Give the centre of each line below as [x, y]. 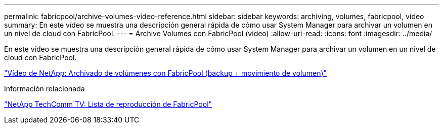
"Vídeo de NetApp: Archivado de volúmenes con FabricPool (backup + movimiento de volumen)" [166, 73]
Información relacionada [45, 89]
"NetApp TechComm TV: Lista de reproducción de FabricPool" [108, 104]
